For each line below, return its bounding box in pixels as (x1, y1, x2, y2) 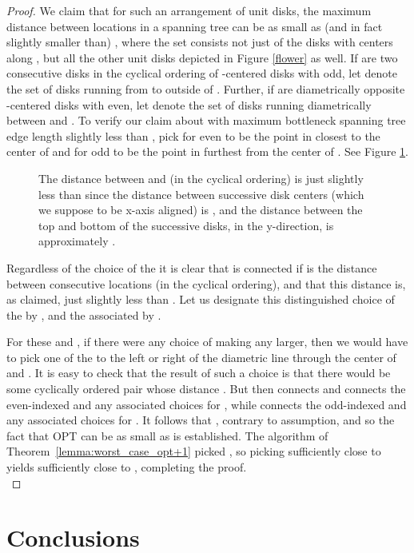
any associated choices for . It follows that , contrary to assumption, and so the (6, 412, 395, 428)
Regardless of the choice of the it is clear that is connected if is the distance (6, 259, 377, 276)
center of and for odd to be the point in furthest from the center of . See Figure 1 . (6, 143, 408, 160)
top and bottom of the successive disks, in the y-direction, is (38, 217, 334, 233)
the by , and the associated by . (6, 306, 161, 323)
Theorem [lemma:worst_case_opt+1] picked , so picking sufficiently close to (6, 443, 381, 460)
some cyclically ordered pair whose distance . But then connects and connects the (6, 380, 406, 397)
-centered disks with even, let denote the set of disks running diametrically (6, 96, 372, 113)
